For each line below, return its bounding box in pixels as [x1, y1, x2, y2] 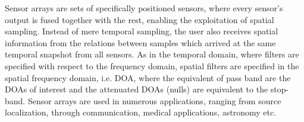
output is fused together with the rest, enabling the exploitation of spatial [5, 13, 274, 25]
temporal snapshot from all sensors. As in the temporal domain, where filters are [5, 48, 299, 60]
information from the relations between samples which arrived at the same [5, 36, 276, 49]
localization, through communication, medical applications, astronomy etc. [5, 106, 277, 118]
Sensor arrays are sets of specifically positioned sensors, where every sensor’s [5, 2, 283, 14]
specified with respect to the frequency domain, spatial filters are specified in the [5, 59, 299, 72]
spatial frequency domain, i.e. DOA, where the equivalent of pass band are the [5, 71, 291, 84]
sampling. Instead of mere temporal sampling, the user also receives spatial [5, 25, 278, 37]
